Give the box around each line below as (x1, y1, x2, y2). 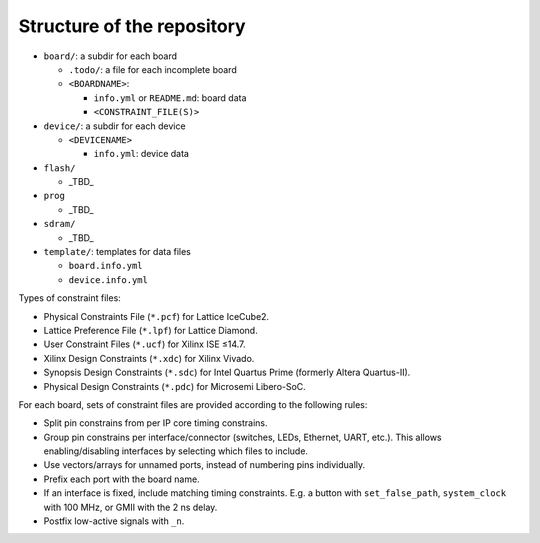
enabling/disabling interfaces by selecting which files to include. (43, 445, 309, 457)
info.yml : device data (93, 148, 190, 160)
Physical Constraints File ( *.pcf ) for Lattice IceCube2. (43, 310, 270, 322)
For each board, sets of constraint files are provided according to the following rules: (18, 398, 368, 410)
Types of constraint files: (18, 292, 122, 304)
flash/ (43, 162, 76, 174)
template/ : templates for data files (43, 246, 192, 258)
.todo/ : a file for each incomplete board (68, 63, 237, 75)
